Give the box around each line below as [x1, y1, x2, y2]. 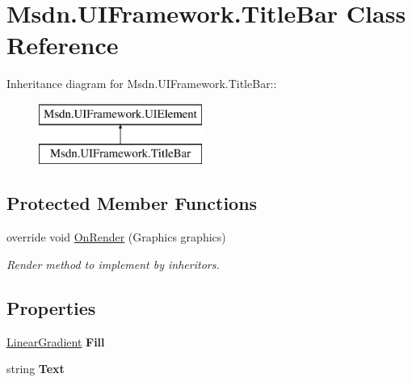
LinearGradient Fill [6, 333, 105, 350]
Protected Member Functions [6, 191, 258, 216]
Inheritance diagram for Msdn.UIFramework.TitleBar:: [6, 75, 277, 92]
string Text [6, 360, 65, 377]
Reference [6, 28, 119, 61]
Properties [6, 295, 96, 320]
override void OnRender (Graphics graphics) [6, 229, 226, 246]
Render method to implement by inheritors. [6, 255, 220, 272]
